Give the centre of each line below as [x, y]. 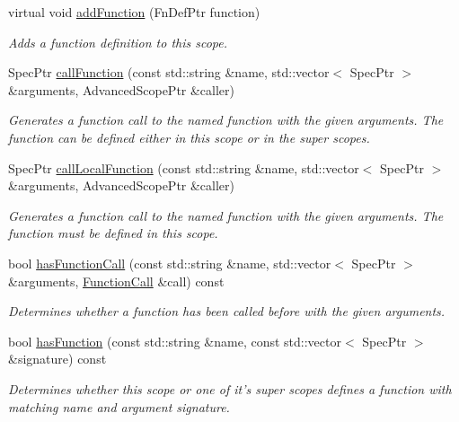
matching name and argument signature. [119, 406]
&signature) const [57, 359]
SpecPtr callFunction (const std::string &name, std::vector [169, 72]
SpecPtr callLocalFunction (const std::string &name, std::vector [184, 167]
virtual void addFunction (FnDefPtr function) [134, 12]
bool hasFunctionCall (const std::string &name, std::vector [170, 263]
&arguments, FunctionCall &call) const [116, 281]
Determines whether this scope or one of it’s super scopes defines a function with [230, 388]
